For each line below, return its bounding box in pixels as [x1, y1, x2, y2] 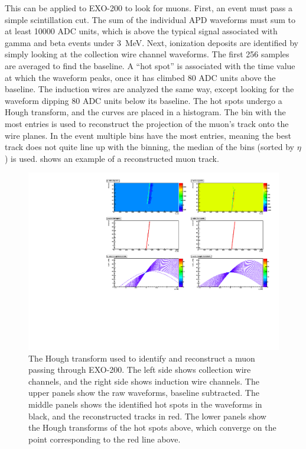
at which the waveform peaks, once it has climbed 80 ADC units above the [5, 71, 276, 83]
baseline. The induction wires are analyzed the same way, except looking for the [5, 83, 294, 95]
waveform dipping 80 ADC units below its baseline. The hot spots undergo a [5, 94, 282, 106]
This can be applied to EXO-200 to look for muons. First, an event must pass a [5, 2, 293, 14]
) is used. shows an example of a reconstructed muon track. [5, 152, 219, 164]
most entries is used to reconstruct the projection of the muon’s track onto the [5, 117, 289, 129]
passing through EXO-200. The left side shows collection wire [28, 363, 251, 376]
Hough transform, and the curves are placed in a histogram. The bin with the [5, 106, 286, 118]
